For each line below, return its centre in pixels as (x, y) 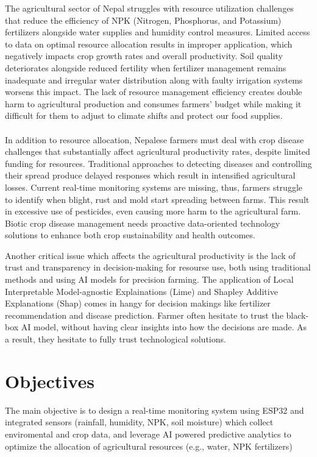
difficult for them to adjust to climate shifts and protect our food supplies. (144, 115)
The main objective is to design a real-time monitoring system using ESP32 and (155, 410)
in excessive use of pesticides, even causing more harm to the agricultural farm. (153, 211)
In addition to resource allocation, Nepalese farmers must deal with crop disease (155, 139)
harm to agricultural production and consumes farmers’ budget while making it (153, 103)
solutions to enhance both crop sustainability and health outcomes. (130, 235)
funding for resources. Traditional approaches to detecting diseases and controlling (158, 163)
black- (297, 315)
